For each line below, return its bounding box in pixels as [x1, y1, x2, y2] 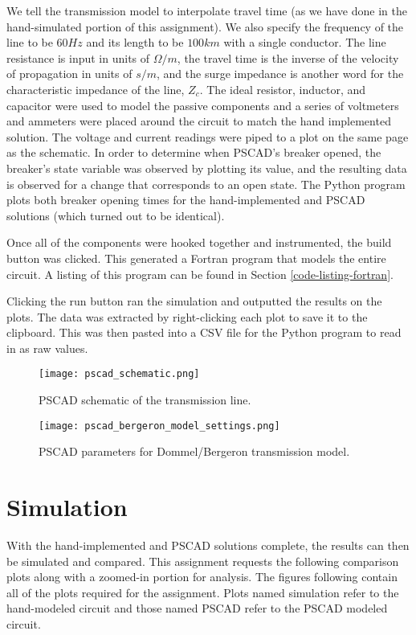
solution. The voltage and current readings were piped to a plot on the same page [6, 128, 409, 145]
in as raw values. [6, 339, 88, 356]
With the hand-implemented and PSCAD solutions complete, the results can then [6, 537, 410, 554]
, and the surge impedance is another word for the [157, 65, 404, 82]
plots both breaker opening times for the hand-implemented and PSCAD [6, 191, 365, 208]
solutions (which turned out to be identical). [6, 207, 225, 223]
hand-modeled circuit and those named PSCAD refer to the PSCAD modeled [6, 600, 388, 617]
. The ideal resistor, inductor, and [199, 80, 366, 97]
